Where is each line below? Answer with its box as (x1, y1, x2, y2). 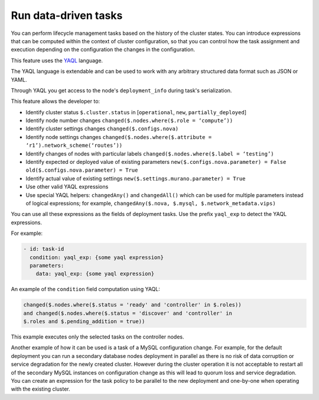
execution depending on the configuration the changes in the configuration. (11, 46, 195, 53)
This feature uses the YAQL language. (11, 57, 103, 64)
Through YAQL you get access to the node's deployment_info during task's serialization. (11, 86, 232, 94)
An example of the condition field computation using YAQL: (11, 286, 161, 293)
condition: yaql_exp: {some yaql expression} (30, 254, 164, 260)
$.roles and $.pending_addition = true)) (23, 318, 145, 325)
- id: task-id (23, 246, 64, 253)
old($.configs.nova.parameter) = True (25, 167, 138, 174)
